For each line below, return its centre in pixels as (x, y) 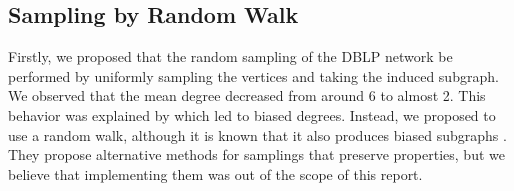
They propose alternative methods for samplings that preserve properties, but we (256, 154)
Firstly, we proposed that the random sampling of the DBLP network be (230, 56)
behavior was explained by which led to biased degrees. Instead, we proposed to (252, 114)
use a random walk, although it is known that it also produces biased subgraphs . (257, 134)
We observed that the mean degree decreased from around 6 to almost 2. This (247, 95)
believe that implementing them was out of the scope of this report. (215, 173)
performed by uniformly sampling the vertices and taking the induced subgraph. (253, 75)
